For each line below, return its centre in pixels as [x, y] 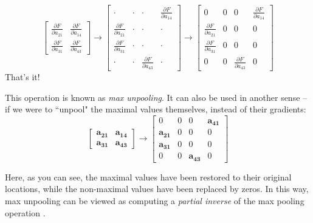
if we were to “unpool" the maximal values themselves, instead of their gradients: [156, 109]
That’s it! [22, 77]
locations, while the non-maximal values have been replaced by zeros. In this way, [157, 189]
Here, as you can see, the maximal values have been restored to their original [148, 177]
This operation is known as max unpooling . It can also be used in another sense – [156, 97]
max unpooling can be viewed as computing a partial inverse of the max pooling [155, 200]
